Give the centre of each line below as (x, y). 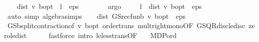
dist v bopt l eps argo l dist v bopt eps (109, 6)
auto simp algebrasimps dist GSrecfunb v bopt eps (96, 16)
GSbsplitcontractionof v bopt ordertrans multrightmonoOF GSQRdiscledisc (126, 25)
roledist (15, 35)
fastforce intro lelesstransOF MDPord (113, 35)
